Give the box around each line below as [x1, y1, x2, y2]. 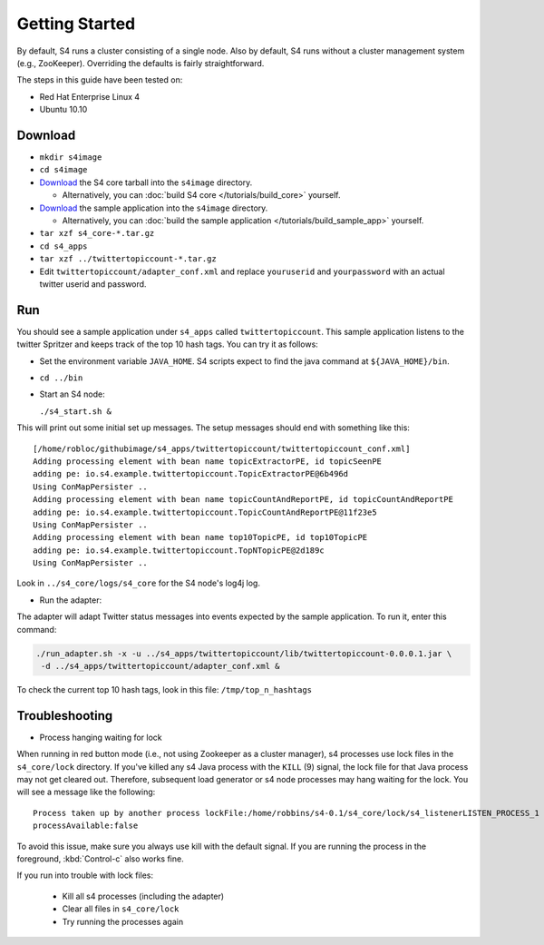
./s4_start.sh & [39, 406, 112, 417]
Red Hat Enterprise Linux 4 [39, 91, 141, 102]
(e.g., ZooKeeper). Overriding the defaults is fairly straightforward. [16, 57, 265, 68]
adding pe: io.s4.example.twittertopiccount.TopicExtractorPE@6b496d [33, 468, 349, 479]
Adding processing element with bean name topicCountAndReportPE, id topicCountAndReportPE [33, 495, 453, 505]
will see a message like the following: [16, 786, 156, 798]
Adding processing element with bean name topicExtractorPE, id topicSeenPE [33, 456, 383, 467]
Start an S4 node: [39, 389, 105, 399]
